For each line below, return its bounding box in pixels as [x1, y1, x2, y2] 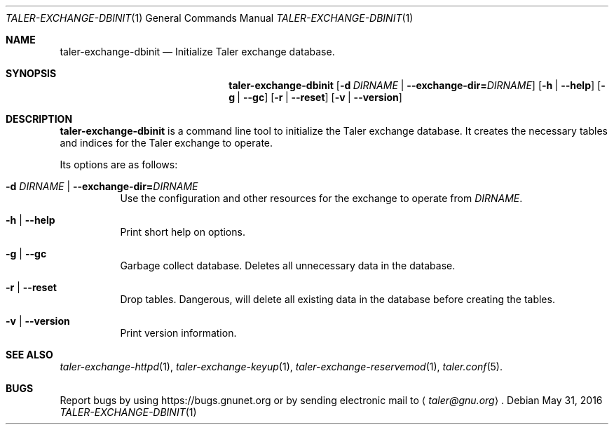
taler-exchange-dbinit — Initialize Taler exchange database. [60, 46, 335, 58]
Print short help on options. [120, 226, 245, 238]
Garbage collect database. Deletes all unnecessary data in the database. [120, 260, 456, 271]
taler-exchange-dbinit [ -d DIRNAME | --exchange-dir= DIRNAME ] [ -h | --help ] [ [228, 79, 601, 91]
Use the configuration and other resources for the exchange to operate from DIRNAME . [120, 192, 523, 204]
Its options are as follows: [60, 159, 178, 170]
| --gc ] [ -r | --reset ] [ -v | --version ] [237, 91, 402, 103]
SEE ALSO [6, 349, 53, 361]
